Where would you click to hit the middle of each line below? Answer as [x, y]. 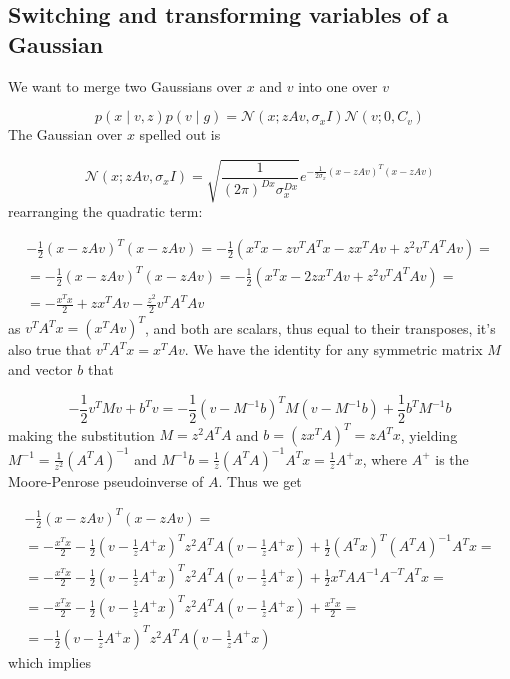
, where [385, 458]
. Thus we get [260, 480]
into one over [338, 85]
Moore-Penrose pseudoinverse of [106, 480]
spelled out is [180, 134]
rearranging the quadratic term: [105, 211]
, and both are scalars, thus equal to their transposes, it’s [320, 327]
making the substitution [81, 434]
